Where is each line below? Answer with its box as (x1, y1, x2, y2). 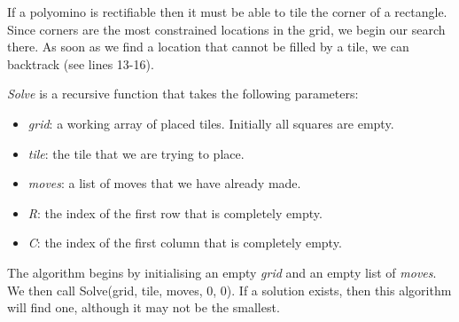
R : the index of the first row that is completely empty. (27, 203, 323, 222)
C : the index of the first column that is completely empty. (27, 233, 342, 252)
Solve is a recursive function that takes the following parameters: (7, 84, 359, 103)
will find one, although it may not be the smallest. (7, 298, 280, 317)
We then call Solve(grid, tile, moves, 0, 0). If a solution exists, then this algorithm (7, 280, 452, 299)
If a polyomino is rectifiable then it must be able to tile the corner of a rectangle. (7, 3, 447, 20)
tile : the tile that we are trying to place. (27, 144, 245, 162)
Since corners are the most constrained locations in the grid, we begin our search (7, 20, 446, 38)
